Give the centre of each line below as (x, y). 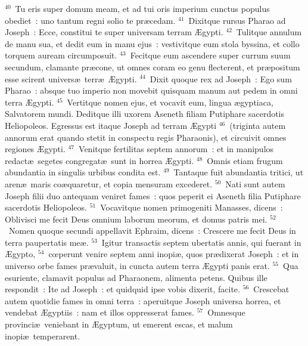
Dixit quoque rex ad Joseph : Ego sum (221, 78)
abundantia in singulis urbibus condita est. (83, 172)
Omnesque (226, 312)
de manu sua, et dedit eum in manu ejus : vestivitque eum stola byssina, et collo (152, 43)
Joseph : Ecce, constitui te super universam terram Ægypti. (114, 32)
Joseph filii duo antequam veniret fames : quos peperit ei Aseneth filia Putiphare (153, 195)
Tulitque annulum (269, 32)
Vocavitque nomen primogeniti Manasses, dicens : (192, 207)
